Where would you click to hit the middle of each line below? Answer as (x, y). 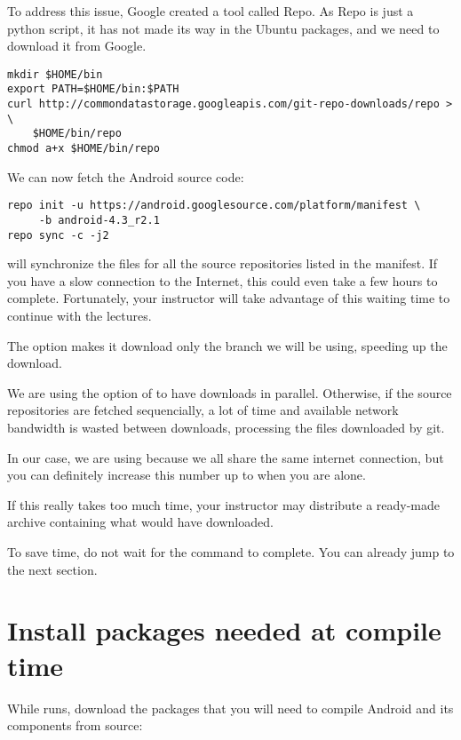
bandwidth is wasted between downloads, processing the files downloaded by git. (226, 428)
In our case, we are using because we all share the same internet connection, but (226, 457)
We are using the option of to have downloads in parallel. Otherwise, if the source (230, 392)
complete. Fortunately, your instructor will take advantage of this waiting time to (229, 298)
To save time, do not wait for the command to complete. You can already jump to (231, 552)
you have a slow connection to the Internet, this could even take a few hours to (223, 280)
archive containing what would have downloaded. (140, 522)
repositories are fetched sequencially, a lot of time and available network (203, 410)
